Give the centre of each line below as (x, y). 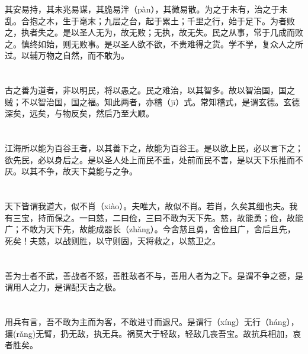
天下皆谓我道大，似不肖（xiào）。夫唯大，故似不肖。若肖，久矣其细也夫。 (147, 206)
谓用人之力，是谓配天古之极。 (63, 287)
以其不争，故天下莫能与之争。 (79, 171)
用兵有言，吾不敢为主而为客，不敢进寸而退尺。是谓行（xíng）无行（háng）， (152, 322)
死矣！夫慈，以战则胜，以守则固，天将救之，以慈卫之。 (113, 240)
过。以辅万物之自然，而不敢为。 (67, 55)
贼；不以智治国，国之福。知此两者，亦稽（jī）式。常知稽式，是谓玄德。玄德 (153, 101)
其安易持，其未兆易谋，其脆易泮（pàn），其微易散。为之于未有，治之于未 (146, 9)
